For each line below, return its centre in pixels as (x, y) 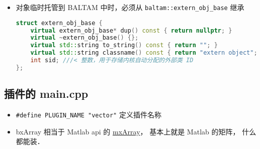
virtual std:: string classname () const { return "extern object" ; (144, 53)
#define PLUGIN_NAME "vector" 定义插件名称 (89, 114)
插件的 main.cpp (46, 94)
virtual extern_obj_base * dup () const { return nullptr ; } (131, 30)
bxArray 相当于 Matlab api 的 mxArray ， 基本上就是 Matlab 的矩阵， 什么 (136, 131)
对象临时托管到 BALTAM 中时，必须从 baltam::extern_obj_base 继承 (130, 7)
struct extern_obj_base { (59, 23)
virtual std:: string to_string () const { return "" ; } (124, 45)
